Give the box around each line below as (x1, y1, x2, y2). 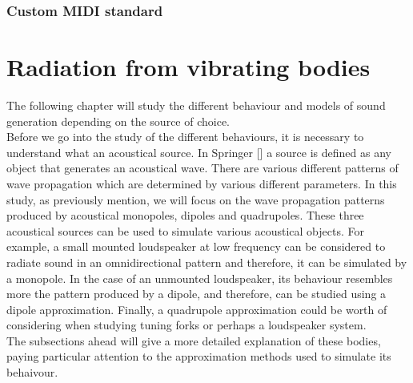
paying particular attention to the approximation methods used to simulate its (6, 348, 391, 365)
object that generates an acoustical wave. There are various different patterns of (6, 159, 399, 176)
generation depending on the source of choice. (6, 112, 230, 129)
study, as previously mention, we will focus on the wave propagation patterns (6, 191, 385, 208)
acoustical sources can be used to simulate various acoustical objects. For (6, 222, 364, 239)
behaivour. (6, 364, 58, 381)
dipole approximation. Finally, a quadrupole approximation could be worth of (6, 300, 387, 317)
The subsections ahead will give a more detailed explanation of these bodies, (6, 332, 381, 349)
